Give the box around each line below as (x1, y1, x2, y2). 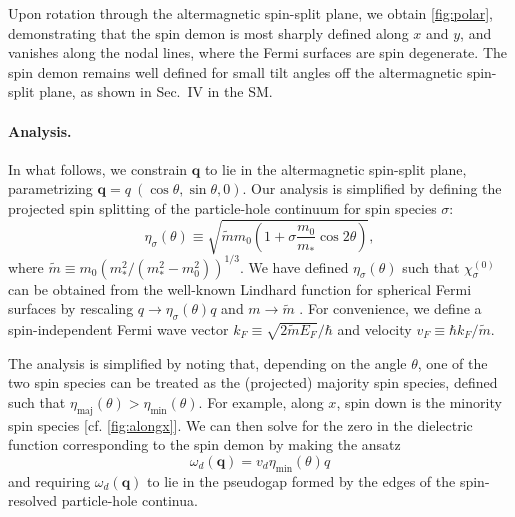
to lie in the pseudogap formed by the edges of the (147, 470, 456, 491)
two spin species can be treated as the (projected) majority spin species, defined (8, 372, 498, 393)
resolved (8, 490, 58, 511)
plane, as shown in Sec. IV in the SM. (39, 81, 273, 102)
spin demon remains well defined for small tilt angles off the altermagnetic (8, 61, 463, 82)
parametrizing (8, 178, 93, 199)
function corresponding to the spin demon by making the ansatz (8, 434, 401, 455)
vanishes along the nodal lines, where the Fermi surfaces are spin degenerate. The (8, 42, 507, 63)
